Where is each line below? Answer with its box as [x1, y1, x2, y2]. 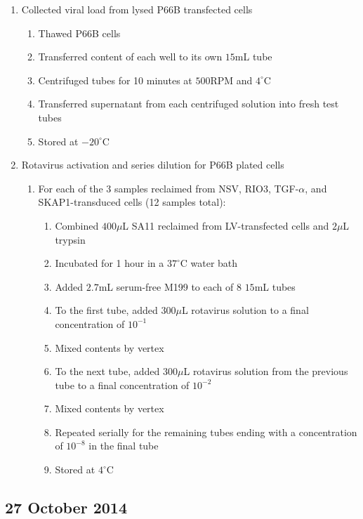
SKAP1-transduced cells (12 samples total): [38, 195, 226, 209]
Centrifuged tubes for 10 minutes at [38, 72, 192, 87]
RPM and [210, 72, 253, 87]
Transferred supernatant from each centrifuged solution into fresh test [38, 96, 339, 111]
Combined [55, 218, 99, 232]
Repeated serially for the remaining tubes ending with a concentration [55, 424, 357, 439]
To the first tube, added [55, 303, 158, 317]
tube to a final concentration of [55, 377, 190, 392]
